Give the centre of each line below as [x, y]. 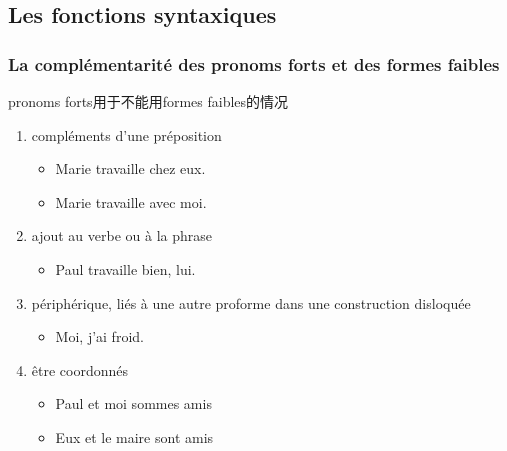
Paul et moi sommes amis [133, 403]
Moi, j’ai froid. [99, 336]
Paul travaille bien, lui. [125, 268]
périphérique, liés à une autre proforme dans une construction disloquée [251, 302]
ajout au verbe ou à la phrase [122, 235]
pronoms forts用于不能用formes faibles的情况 [148, 101]
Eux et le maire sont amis [134, 436]
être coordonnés [80, 369]
